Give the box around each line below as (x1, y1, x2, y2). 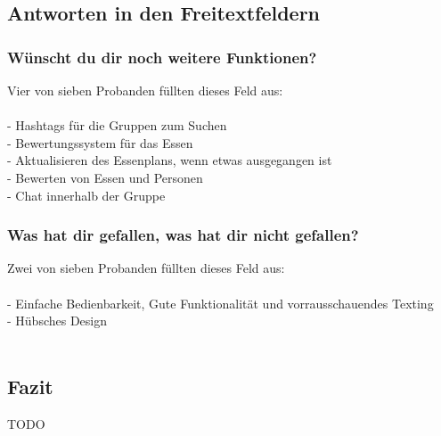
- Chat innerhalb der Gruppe (7, 185, 166, 204)
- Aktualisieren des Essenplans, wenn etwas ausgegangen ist (7, 151, 332, 169)
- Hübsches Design (7, 311, 108, 330)
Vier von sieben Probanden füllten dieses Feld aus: (7, 81, 283, 99)
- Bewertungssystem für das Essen (7, 133, 193, 152)
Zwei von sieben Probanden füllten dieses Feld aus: (7, 259, 285, 277)
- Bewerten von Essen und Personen (7, 168, 203, 186)
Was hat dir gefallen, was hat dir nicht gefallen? (7, 224, 359, 246)
